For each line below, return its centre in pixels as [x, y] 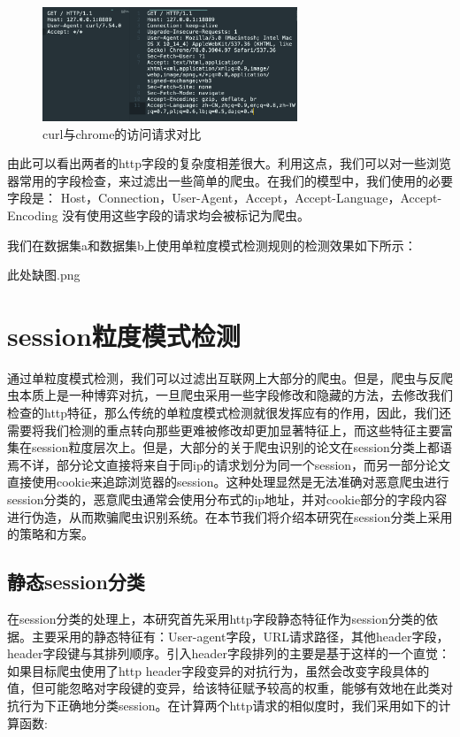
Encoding [33, 215]
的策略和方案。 [50, 534]
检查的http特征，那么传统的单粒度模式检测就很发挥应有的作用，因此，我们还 [230, 412]
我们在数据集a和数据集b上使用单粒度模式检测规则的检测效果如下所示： [212, 245]
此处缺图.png [44, 275]
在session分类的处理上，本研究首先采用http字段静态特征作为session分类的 [216, 618]
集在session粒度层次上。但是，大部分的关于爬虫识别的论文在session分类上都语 [230, 447]
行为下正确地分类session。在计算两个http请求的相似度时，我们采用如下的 [229, 705]
